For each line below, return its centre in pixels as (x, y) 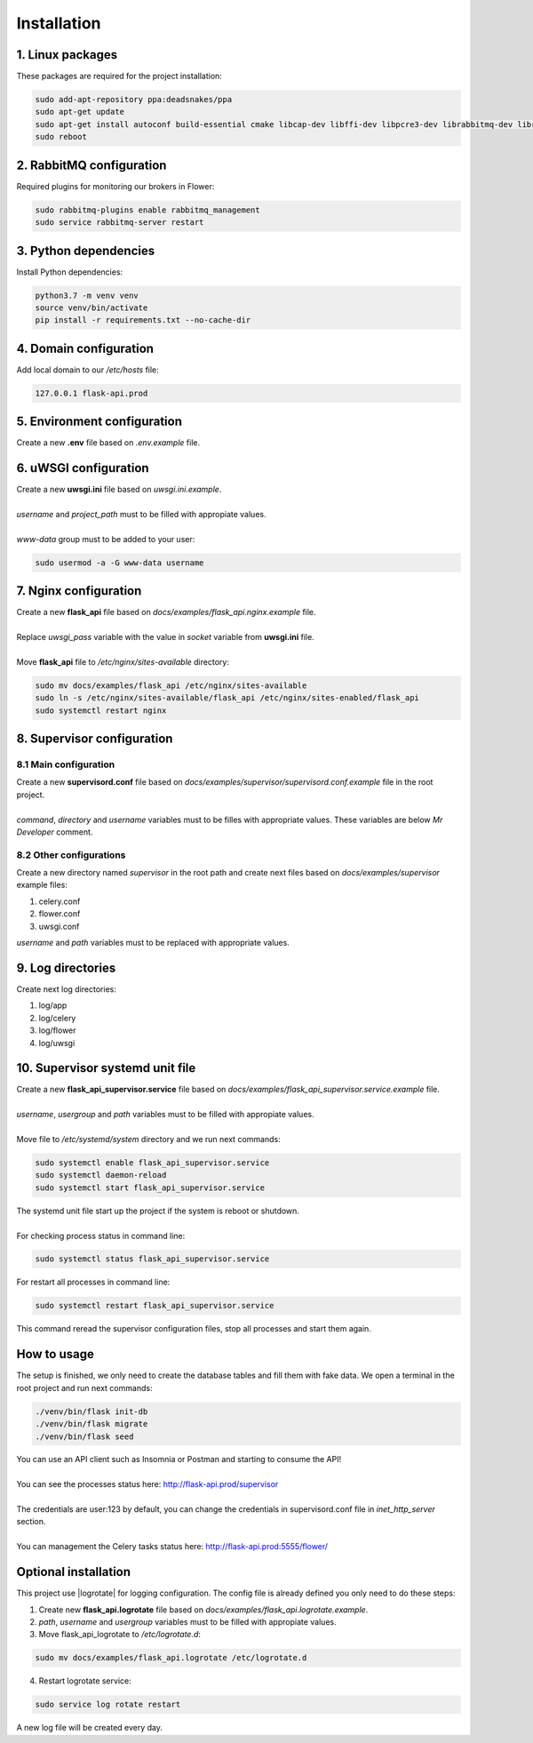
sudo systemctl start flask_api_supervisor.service (150, 1187)
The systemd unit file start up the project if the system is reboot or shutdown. (158, 1211)
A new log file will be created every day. (90, 1728)
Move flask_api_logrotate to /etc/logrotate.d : (120, 1635)
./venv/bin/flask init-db (91, 1411)
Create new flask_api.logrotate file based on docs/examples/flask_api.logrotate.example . (203, 1610)
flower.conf (60, 914)
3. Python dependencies (86, 250)
